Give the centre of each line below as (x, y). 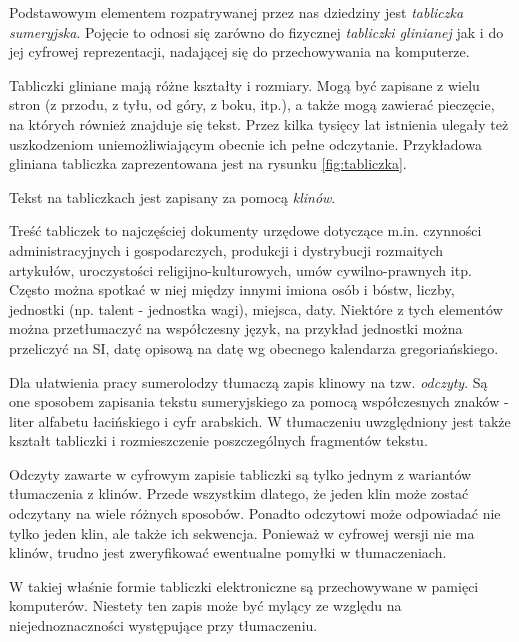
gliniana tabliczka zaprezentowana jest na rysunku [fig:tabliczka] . (208, 163)
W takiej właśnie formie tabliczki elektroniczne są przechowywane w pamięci (244, 585)
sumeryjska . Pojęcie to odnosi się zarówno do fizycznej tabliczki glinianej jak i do (256, 31)
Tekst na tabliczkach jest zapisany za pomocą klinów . (172, 196)
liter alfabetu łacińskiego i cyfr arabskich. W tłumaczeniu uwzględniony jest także (260, 420)
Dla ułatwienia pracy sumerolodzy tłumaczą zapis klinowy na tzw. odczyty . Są (248, 381)
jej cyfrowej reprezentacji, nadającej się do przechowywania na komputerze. (239, 51)
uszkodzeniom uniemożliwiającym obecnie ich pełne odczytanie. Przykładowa (245, 143)
